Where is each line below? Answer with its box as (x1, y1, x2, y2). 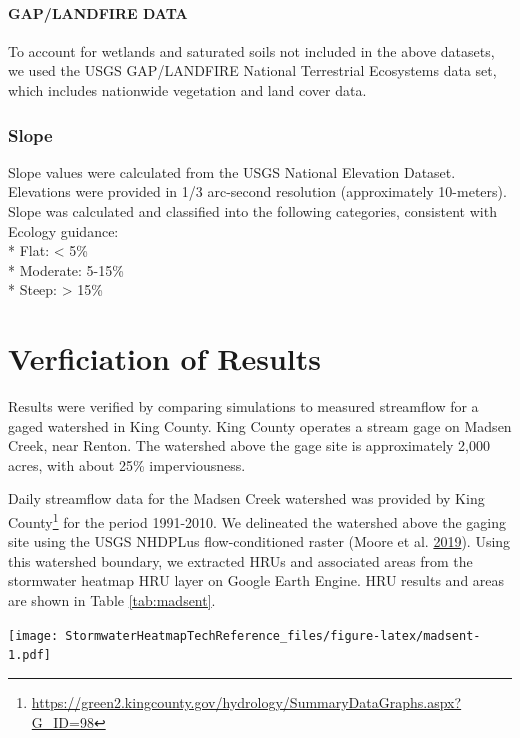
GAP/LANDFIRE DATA (8, 2, 188, 23)
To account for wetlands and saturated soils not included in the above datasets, (8, 40, 495, 61)
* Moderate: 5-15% (8, 259, 124, 280)
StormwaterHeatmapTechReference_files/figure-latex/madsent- (65, 628, 481, 643)
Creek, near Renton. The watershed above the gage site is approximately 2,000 (8, 435, 490, 456)
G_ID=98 (31, 711, 94, 732)
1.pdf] (8, 648, 51, 663)
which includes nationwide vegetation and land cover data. (8, 79, 367, 100)
